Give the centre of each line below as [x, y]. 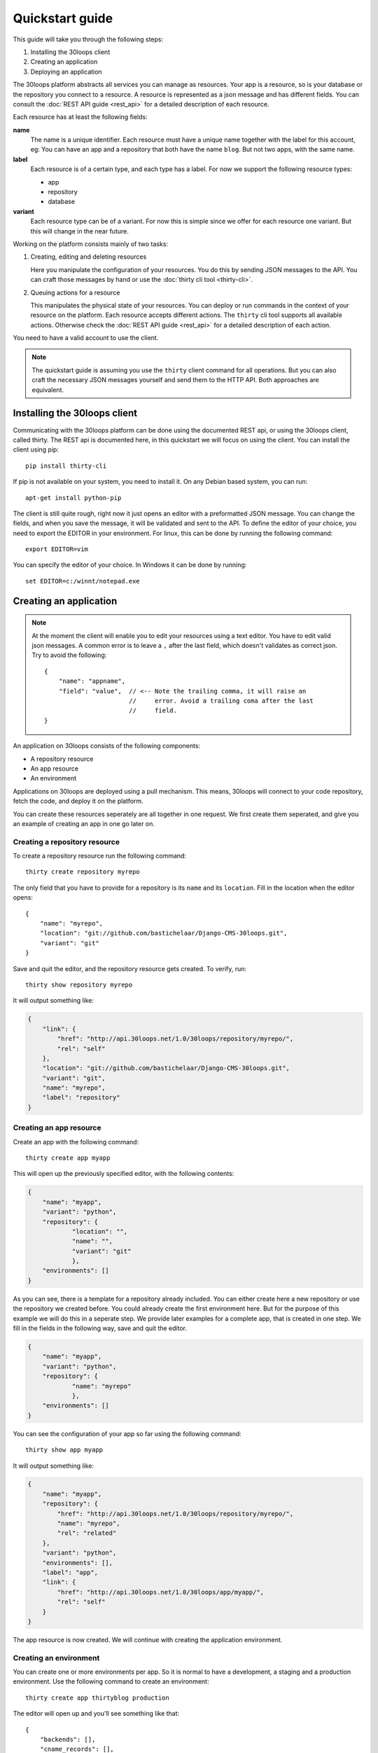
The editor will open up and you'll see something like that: [96, 1714]
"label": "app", [70, 1572]
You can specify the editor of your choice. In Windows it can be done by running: [130, 565]
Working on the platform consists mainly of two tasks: [90, 244]
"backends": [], [68, 1740]
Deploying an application [66, 72]
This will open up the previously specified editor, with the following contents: [124, 1174]
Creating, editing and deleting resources [89, 257]
